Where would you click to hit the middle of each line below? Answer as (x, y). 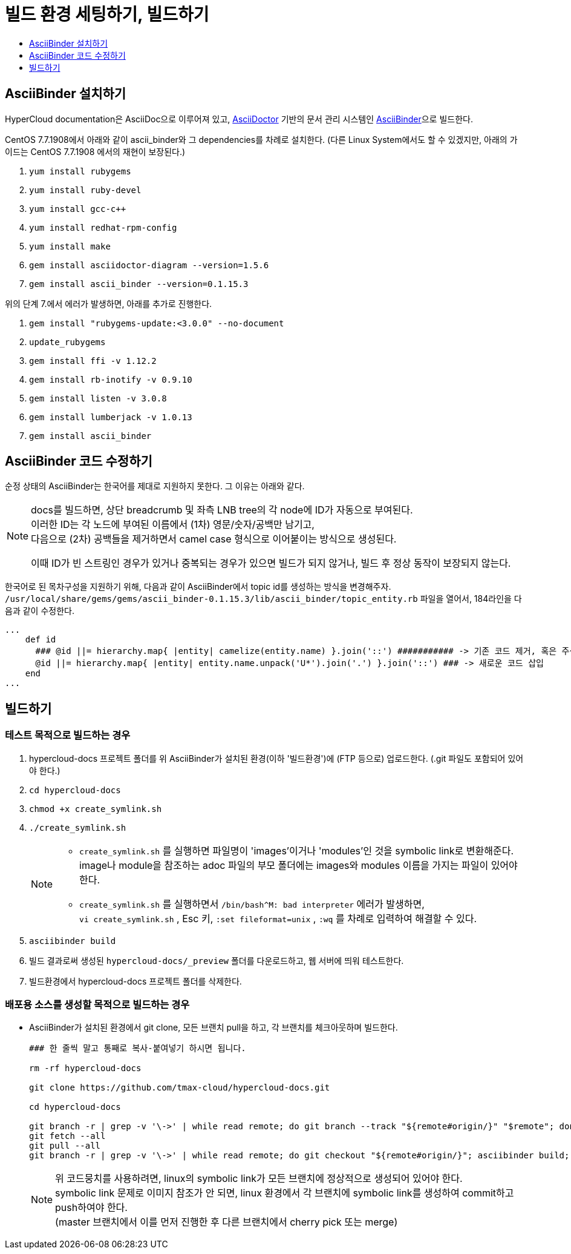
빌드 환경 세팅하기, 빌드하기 (107, 15)
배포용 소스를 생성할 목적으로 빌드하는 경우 (97, 1005)
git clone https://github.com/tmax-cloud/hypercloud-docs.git (180, 1088)
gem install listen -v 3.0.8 (98, 398)
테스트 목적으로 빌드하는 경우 (68, 735)
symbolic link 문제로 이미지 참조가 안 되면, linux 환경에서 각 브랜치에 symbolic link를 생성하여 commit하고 (285, 1193)
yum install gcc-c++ (78, 209)
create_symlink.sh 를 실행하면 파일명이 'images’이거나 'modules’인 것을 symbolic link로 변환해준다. (296, 850)
